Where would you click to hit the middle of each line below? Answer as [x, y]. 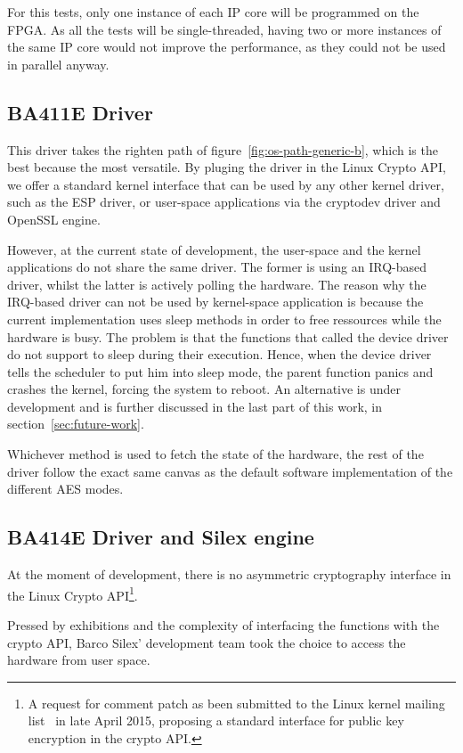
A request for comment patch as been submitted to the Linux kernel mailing [236, 703]
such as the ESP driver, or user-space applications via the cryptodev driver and [224, 202]
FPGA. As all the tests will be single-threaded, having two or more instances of [224, 29]
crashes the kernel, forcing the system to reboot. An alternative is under [204, 389]
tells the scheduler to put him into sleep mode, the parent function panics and [220, 371]
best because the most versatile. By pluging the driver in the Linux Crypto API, [227, 167]
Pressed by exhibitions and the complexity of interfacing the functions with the [223, 624]
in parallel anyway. [58, 64]
